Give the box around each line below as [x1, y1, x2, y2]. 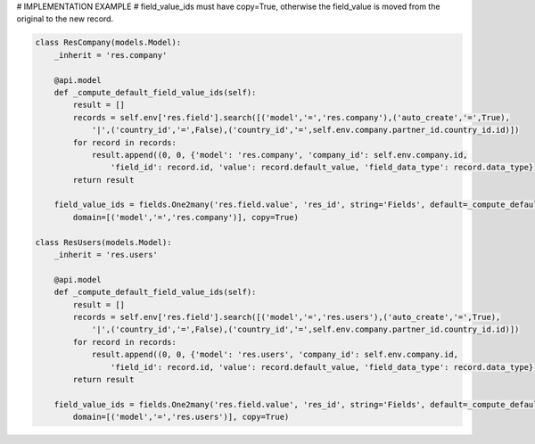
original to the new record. [16, 13, 114, 24]
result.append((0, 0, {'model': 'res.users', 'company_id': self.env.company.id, [91, 349, 459, 360]
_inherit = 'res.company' [53, 50, 168, 60]
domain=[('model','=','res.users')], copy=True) [72, 412, 290, 423]
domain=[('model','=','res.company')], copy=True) [72, 212, 299, 222]
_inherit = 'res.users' [53, 250, 158, 260]
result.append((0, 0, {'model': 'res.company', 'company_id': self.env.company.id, [91, 150, 468, 160]
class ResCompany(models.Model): [35, 37, 182, 48]
